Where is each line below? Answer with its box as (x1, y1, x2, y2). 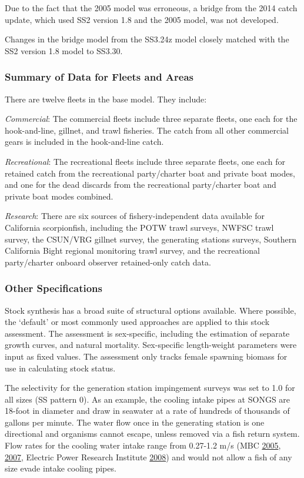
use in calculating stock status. (5, 361, 116, 374)
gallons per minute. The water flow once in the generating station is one (5, 416, 265, 428)
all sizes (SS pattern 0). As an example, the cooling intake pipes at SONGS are (5, 393, 290, 405)
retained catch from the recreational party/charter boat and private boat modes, (5, 167, 295, 179)
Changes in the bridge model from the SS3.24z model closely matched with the (5, 33, 289, 45)
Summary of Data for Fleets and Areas (5, 69, 194, 84)
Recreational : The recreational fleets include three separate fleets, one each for (5, 155, 285, 167)
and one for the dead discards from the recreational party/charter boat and (5, 178, 276, 191)
